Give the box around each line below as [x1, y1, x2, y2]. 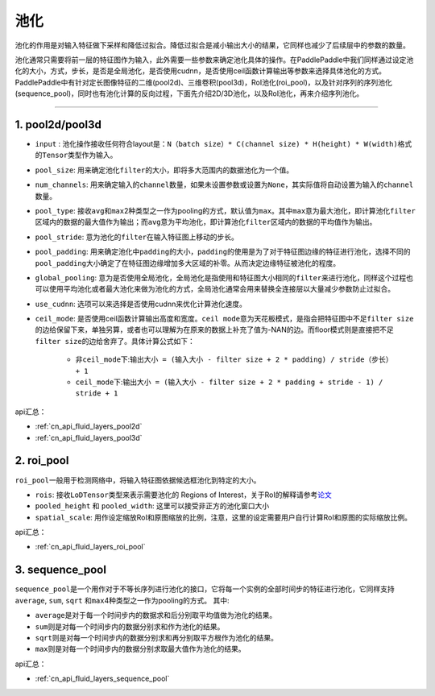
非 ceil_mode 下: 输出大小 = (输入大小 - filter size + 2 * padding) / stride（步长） [75, 354, 393, 364]
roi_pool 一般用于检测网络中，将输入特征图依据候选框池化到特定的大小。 [14, 475, 261, 485]
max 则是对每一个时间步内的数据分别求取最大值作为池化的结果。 [35, 644, 246, 654]
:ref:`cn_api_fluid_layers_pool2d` [35, 421, 143, 431]
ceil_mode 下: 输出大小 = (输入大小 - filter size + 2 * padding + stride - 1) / [75, 377, 383, 387]
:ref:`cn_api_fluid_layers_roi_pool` [35, 542, 146, 552]
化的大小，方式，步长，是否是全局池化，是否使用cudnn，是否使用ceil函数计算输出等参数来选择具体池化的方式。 [14, 66, 387, 76]
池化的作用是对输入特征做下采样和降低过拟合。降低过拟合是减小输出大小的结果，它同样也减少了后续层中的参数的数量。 [14, 40, 410, 50]
